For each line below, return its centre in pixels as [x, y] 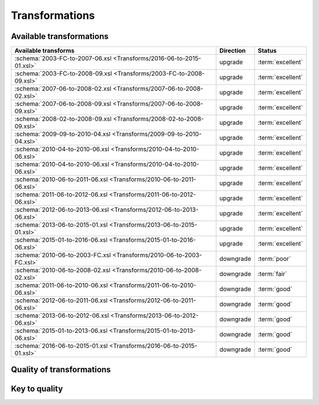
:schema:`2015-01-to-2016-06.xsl [61, 240]
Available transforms [45, 51]
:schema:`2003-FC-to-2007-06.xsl [63, 58]
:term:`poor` [274, 259]
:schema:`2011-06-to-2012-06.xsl [61, 195]
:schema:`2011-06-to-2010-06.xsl [61, 285]
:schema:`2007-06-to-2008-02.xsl [63, 89]
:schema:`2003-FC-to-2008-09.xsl [63, 74]
